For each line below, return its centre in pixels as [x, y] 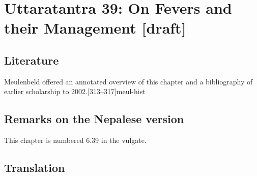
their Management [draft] [95, 28]
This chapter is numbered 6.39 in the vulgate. [75, 140]
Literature [32, 60]
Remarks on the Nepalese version [94, 119]
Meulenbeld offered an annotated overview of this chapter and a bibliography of [128, 81]
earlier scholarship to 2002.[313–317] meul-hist [75, 91]
